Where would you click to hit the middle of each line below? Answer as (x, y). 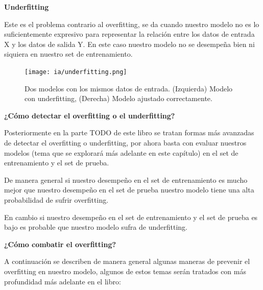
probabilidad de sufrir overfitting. (56, 199)
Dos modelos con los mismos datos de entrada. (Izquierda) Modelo (129, 88)
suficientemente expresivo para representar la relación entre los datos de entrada (129, 34)
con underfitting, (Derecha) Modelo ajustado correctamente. (118, 98)
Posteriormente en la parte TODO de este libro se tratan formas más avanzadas (129, 132)
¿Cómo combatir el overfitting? (60, 244)
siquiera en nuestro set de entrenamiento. (68, 54)
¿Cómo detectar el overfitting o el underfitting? (90, 115)
